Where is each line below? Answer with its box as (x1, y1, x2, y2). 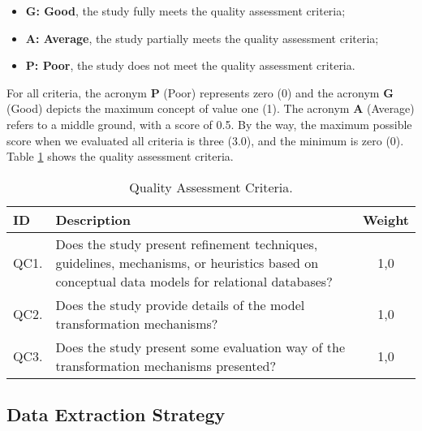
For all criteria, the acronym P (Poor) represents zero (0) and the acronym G (6, 84, 394, 101)
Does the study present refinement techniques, (55, 234, 318, 253)
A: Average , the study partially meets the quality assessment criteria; (25, 29, 379, 46)
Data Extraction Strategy (6, 402, 226, 427)
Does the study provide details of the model (55, 295, 305, 314)
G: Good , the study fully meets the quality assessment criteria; (25, 2, 346, 19)
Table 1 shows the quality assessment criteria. (6, 148, 234, 165)
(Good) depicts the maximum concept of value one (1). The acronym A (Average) (6, 100, 415, 117)
